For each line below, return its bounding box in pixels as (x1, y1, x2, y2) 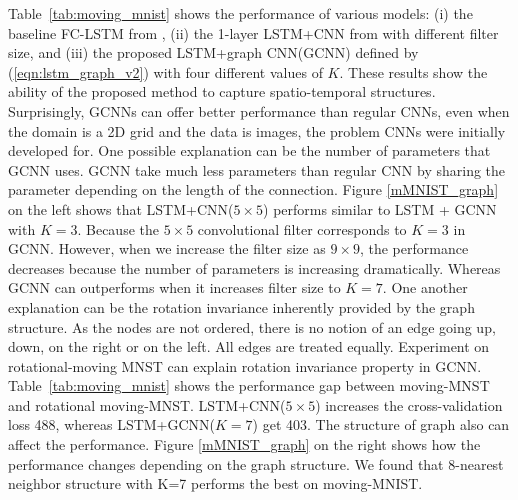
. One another (382, 277, 468, 298)
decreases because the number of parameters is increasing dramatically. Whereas (8, 257, 501, 278)
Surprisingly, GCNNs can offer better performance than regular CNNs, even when (8, 100, 510, 121)
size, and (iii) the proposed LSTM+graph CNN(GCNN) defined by (8, 42, 419, 63)
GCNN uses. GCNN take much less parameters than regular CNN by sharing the (8, 159, 506, 180)
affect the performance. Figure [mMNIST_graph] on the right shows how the (8, 434, 481, 455)
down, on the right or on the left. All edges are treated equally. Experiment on (8, 336, 490, 357)
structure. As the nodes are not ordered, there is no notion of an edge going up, (8, 316, 496, 337)
